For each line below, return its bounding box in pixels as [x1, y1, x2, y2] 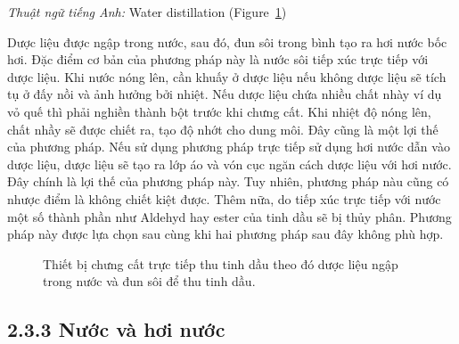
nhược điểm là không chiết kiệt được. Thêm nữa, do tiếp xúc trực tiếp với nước [7, 189, 441, 208]
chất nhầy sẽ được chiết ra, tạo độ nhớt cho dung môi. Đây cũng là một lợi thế [7, 119, 439, 138]
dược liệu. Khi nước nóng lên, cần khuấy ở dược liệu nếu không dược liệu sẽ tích [7, 67, 447, 86]
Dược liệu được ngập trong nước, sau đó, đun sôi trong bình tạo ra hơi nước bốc [7, 32, 447, 51]
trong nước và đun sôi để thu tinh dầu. [43, 272, 256, 291]
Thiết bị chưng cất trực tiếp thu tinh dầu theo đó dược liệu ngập [43, 254, 398, 273]
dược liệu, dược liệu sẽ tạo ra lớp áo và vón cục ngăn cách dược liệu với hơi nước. [7, 154, 452, 173]
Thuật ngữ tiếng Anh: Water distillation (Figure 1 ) [7, 3, 287, 20]
